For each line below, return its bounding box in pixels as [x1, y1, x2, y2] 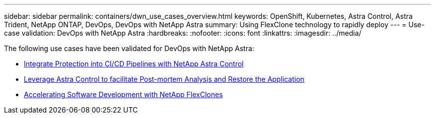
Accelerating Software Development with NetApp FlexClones [24, 90, 223, 99]
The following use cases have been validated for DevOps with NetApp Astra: [4, 44, 254, 53]
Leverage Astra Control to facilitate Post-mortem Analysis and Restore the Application [24, 75, 304, 83]
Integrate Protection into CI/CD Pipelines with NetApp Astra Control [24, 59, 244, 68]
